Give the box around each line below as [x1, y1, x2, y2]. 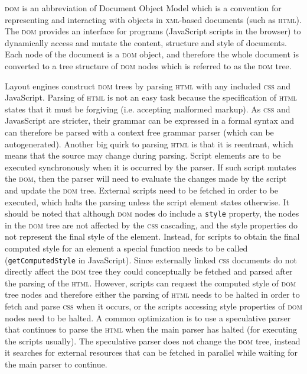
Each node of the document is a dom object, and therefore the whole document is [5, 48, 299, 60]
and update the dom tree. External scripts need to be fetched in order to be [5, 183, 279, 196]
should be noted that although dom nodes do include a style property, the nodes [5, 207, 299, 220]
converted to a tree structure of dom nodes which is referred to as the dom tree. [5, 59, 292, 72]
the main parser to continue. [5, 357, 107, 370]
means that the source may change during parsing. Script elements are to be [5, 149, 281, 162]
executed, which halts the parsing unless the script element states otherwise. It [5, 195, 290, 208]
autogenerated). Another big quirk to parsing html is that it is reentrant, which [5, 137, 293, 150]
